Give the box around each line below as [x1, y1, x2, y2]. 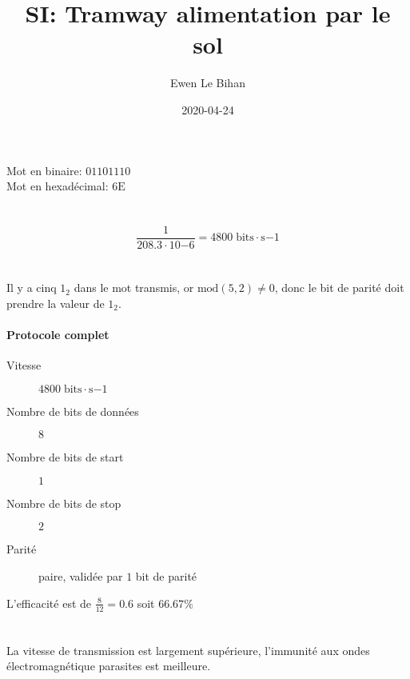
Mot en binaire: [6, 162, 82, 178]
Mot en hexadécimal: [6, 178, 109, 194]
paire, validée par [38, 568, 123, 585]
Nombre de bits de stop [6, 494, 121, 511]
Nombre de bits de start [6, 449, 124, 465]
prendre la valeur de [6, 294, 105, 311]
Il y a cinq [6, 279, 57, 296]
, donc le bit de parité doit [274, 279, 404, 296]
